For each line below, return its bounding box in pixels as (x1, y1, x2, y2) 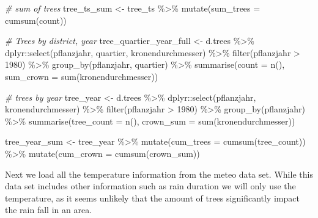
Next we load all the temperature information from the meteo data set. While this (5, 167, 313, 180)
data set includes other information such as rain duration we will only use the (5, 180, 296, 192)
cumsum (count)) (5, 13, 67, 26)
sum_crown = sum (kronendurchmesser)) (5, 70, 158, 82)
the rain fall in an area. (5, 203, 92, 216)
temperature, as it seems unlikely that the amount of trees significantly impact (5, 191, 300, 204)
